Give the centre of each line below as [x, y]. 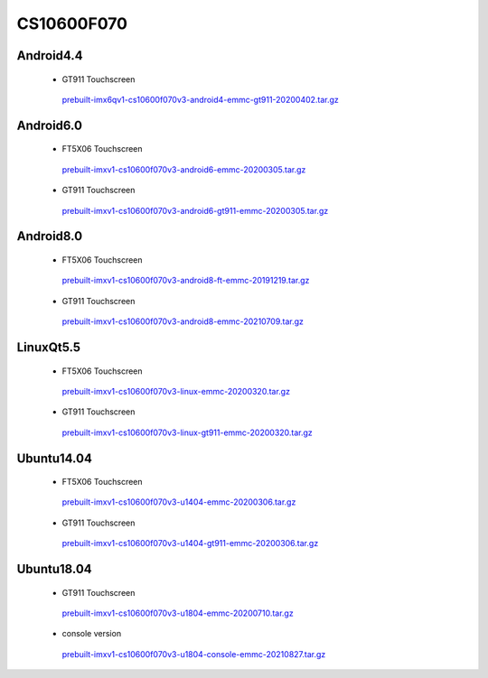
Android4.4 [50, 56]
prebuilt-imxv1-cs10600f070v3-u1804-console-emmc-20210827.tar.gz [194, 654]
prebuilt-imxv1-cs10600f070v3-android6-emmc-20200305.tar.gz [184, 169]
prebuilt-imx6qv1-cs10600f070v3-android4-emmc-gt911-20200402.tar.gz [200, 99]
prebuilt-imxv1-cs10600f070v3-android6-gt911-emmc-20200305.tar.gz [195, 210]
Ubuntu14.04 [54, 458]
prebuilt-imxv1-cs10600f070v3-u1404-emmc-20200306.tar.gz [179, 502]
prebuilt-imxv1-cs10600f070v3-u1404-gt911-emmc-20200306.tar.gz [190, 543]
